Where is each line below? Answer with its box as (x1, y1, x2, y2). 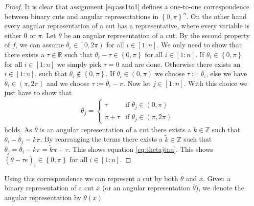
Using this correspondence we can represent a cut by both (4, 173, 178, 183)
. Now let (123, 78, 151, 88)
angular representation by (4, 192, 81, 202)
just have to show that (4, 87, 72, 98)
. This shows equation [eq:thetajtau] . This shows (68, 144, 213, 154)
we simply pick (57, 59, 102, 69)
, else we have (206, 68, 247, 79)
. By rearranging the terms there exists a (40, 134, 163, 144)
